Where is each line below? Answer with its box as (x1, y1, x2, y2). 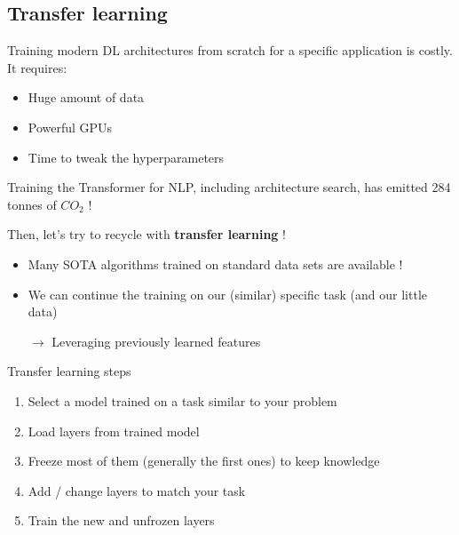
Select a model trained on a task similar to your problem (28, 391, 337, 410)
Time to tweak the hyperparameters (28, 148, 225, 166)
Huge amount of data (28, 88, 145, 107)
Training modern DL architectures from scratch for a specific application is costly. (7, 41, 453, 60)
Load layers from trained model (28, 421, 200, 440)
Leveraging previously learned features (51, 331, 261, 350)
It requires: (7, 58, 67, 76)
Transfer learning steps (7, 362, 131, 380)
